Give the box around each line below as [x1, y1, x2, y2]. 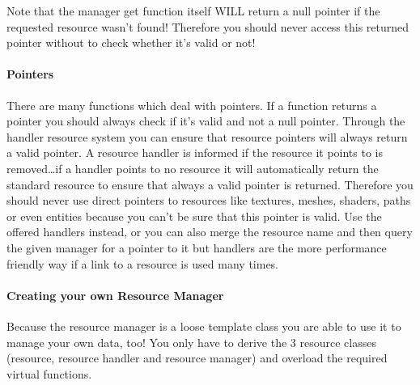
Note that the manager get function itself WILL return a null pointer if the [6, 2, 380, 19]
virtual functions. [6, 365, 92, 382]
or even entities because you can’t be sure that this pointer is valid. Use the [6, 207, 382, 224]
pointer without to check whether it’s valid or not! [6, 34, 256, 51]
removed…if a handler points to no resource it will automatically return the [6, 159, 379, 176]
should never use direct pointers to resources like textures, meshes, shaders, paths [6, 192, 411, 209]
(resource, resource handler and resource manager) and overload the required [6, 349, 388, 366]
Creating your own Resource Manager [6, 286, 224, 303]
